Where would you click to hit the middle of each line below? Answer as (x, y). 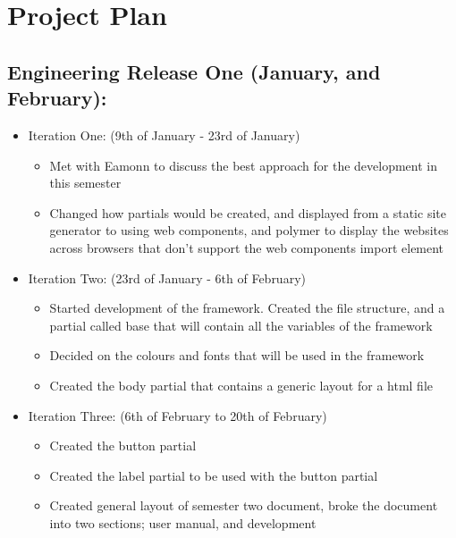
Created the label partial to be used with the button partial (214, 475)
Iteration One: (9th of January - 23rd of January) (164, 134)
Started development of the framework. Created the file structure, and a (247, 308)
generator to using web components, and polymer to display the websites (249, 230)
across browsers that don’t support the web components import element (247, 247)
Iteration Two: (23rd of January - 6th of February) (167, 277)
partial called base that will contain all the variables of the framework (241, 325)
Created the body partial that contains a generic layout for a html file (241, 385)
